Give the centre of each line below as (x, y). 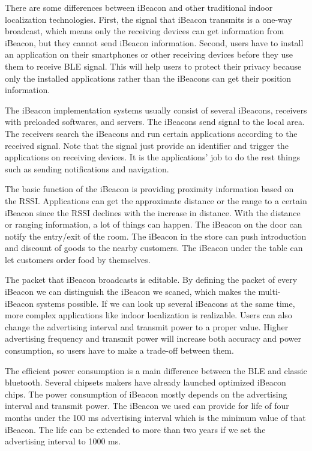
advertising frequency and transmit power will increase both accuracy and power (153, 338)
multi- (269, 292)
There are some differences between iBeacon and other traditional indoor (139, 7)
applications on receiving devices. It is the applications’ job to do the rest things (153, 157)
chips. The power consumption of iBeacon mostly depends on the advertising (146, 394)
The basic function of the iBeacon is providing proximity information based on (149, 189)
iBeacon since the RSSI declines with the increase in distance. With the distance (153, 212)
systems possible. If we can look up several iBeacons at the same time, (166, 303)
